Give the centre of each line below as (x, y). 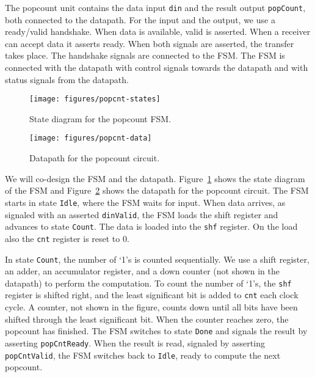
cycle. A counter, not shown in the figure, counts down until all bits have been (151, 307)
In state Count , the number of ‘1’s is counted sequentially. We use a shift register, (157, 259)
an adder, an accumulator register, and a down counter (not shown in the (142, 271)
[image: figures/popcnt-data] (91, 138)
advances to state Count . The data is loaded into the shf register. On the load (151, 226)
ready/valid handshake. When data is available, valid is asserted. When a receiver (158, 31)
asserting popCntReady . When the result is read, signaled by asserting (135, 342)
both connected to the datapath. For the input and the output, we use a (140, 19)
